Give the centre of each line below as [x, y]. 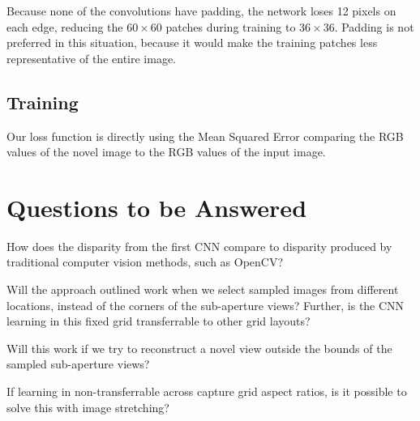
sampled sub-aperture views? [78, 364]
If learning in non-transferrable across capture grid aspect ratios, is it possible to [207, 391]
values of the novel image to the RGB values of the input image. [166, 152]
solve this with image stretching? [88, 407]
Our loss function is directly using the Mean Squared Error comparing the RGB [205, 136]
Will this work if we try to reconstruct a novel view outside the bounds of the [199, 348]
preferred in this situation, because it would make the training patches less [192, 43]
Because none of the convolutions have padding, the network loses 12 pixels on [201, 11]
